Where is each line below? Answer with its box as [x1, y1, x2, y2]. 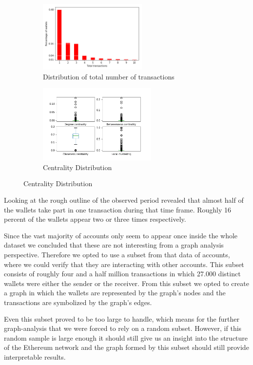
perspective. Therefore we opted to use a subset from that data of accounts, [4, 249, 230, 259]
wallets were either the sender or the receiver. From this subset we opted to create [4, 278, 249, 288]
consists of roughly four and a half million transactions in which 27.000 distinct [4, 269, 241, 279]
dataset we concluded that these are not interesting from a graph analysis [4, 240, 224, 250]
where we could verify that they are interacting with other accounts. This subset [4, 259, 244, 269]
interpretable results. [4, 351, 66, 362]
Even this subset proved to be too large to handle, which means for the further [4, 313, 239, 324]
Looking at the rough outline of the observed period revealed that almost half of [4, 194, 244, 205]
